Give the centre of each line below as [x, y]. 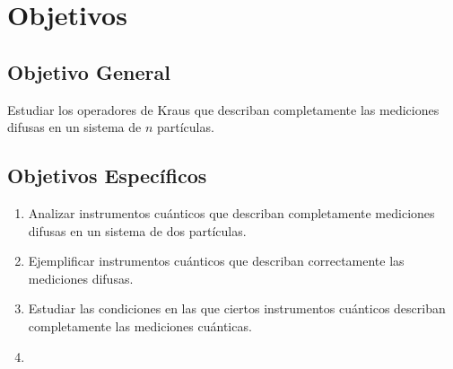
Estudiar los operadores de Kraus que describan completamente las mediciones [223, 109]
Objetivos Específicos [107, 176]
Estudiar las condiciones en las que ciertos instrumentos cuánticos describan [237, 308]
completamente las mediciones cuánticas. [140, 325]
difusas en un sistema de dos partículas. [137, 230]
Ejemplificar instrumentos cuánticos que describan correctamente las [216, 261]
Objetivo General [89, 71]
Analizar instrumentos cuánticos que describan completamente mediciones [231, 212]
